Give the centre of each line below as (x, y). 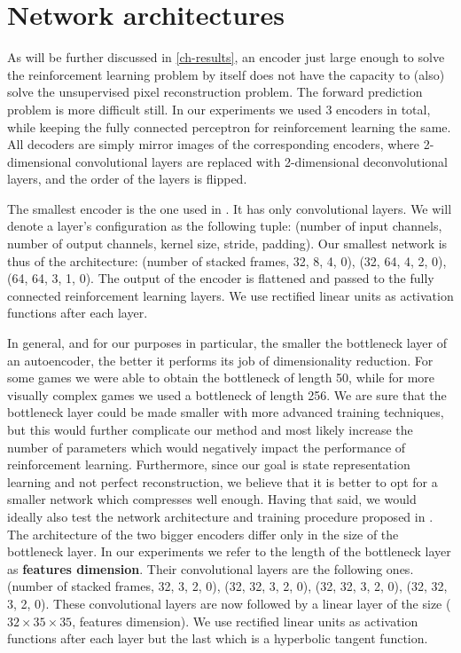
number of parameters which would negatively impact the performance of (207, 447)
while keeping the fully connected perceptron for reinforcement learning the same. (229, 126)
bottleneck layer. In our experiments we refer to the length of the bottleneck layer (229, 551)
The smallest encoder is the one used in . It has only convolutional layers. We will (230, 208)
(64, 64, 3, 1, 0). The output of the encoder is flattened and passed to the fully (221, 278)
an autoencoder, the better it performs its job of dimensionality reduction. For (220, 360)
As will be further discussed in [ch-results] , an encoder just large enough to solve (226, 57)
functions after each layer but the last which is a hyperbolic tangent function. (218, 638)
